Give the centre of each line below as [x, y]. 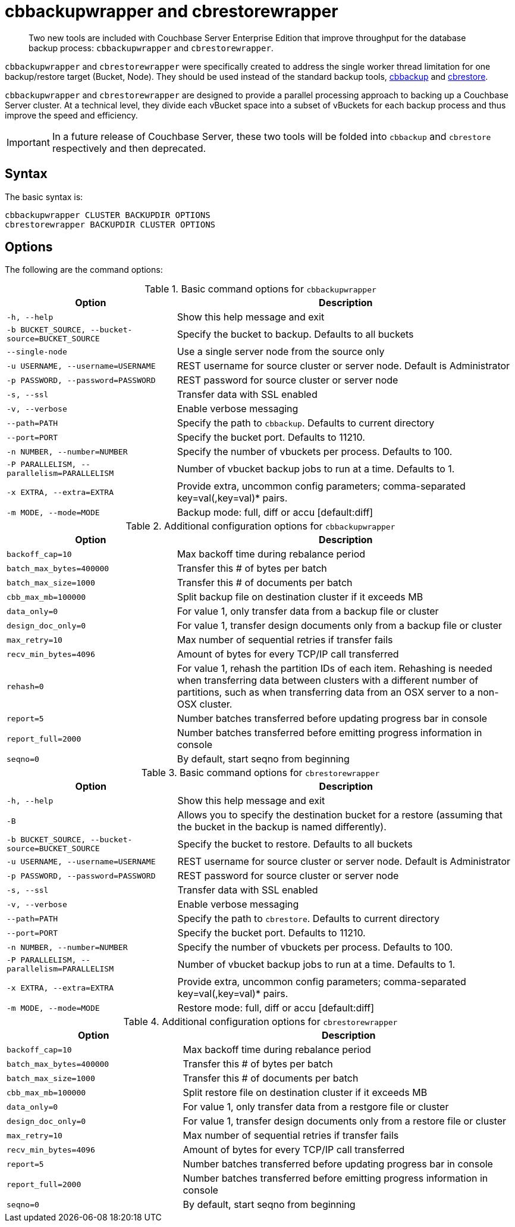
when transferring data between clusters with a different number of [328, 681]
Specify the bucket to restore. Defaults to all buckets [295, 844]
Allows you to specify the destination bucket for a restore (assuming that [340, 815]
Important [28, 142]
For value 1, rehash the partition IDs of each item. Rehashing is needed [335, 669]
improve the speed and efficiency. [71, 115]
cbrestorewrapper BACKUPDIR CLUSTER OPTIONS [110, 224]
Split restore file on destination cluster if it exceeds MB [305, 1093]
